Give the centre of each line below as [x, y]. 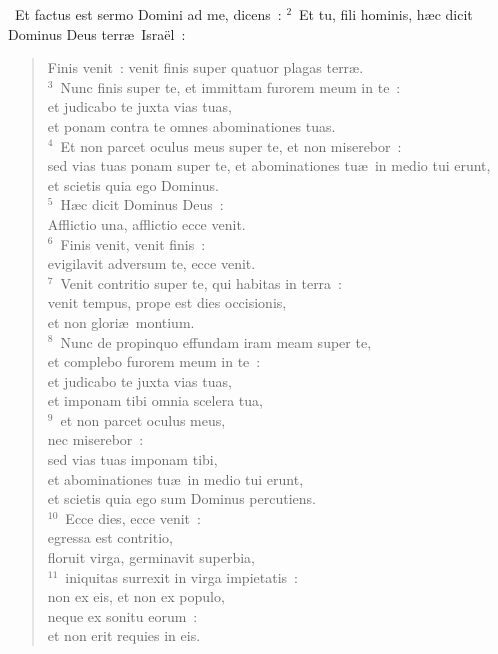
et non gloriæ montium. [121, 321]
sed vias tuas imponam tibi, [132, 459]
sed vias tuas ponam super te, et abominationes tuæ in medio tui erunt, [269, 165]
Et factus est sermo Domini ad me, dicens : [148, 14]
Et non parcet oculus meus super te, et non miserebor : [231, 145]
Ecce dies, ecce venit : [133, 517]
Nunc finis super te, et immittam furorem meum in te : [230, 86]
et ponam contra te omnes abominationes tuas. [191, 125]
